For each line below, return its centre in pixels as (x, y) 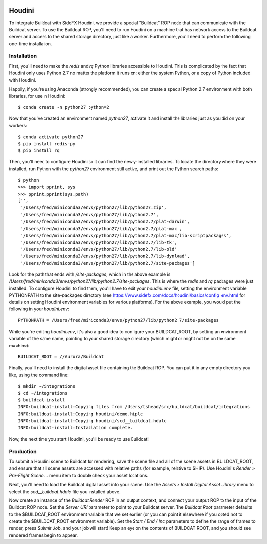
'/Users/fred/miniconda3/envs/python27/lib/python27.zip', (93, 208)
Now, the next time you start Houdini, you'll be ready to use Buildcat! (79, 439)
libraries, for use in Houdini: (37, 96)
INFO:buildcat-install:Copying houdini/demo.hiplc (81, 414)
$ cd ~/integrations (43, 393)
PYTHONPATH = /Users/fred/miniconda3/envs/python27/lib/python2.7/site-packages (118, 320)
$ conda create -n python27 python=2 (64, 107)
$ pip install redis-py (47, 144)
